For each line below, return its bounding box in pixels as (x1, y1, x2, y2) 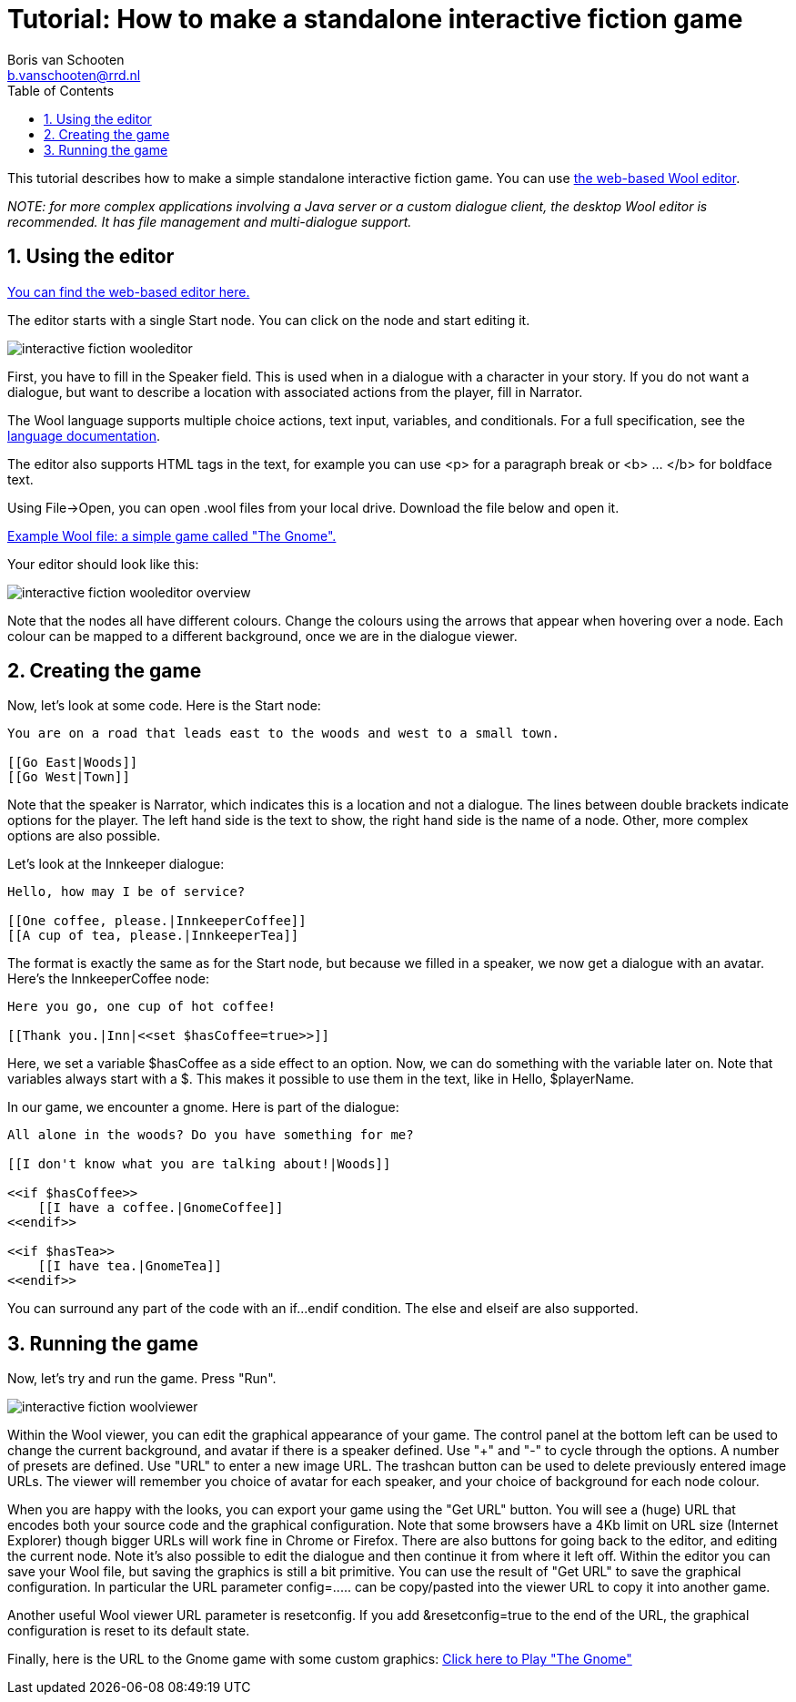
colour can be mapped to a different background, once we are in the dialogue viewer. (7, 627, 518, 644)
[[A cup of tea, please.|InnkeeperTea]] (7, 928, 299, 943)
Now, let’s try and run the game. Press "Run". (7, 1371, 277, 1387)
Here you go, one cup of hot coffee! (7, 999, 277, 1014)
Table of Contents (7, 82, 115, 98)
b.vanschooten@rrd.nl (7, 66, 141, 83)
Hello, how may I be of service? (7, 884, 246, 900)
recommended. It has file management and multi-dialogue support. (7, 213, 412, 229)
